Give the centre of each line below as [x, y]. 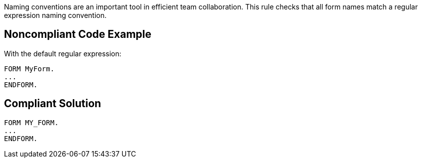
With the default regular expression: [63, 53]
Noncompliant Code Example [78, 34]
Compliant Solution [53, 104]
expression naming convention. [55, 15]
